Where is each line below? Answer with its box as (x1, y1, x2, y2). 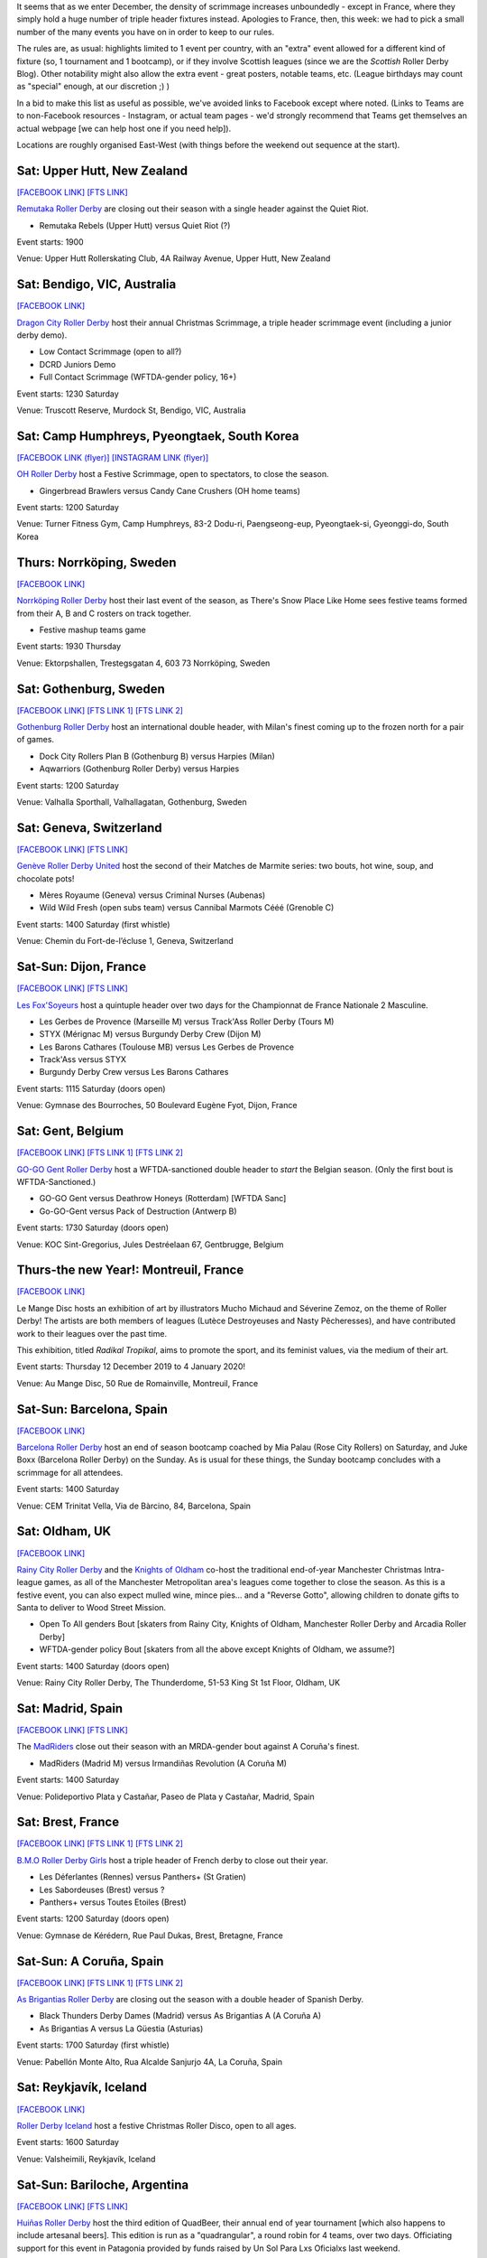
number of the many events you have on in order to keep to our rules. (16, 26, 275, 37)
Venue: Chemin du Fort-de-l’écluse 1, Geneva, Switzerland (16, 936, 234, 947)
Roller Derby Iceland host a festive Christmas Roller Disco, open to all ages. (16, 2120, 297, 2131)
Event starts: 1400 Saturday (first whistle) (16, 919, 170, 929)
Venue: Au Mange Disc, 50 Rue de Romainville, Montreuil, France (16, 1377, 259, 1388)
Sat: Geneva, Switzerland (16, 820, 162, 835)
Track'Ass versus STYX (39, 1054, 126, 1065)
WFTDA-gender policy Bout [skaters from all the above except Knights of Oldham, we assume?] (39, 1644, 396, 1655)
